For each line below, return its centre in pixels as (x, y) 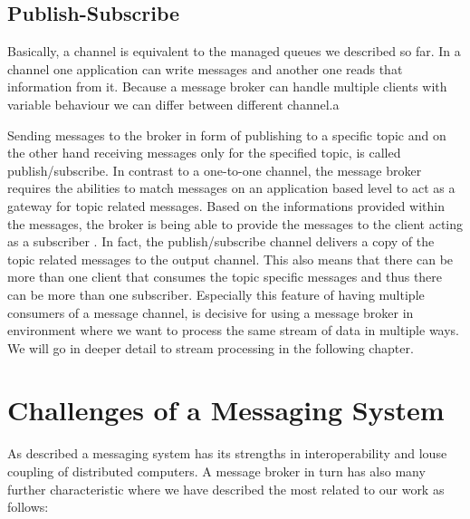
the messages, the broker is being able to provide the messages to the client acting (235, 223)
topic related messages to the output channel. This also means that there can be (230, 259)
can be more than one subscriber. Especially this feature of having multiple (216, 294)
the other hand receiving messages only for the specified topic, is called (204, 153)
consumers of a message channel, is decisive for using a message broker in (211, 312)
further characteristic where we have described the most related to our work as (226, 489)
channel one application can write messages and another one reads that (205, 68)
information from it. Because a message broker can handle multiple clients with (227, 86)
